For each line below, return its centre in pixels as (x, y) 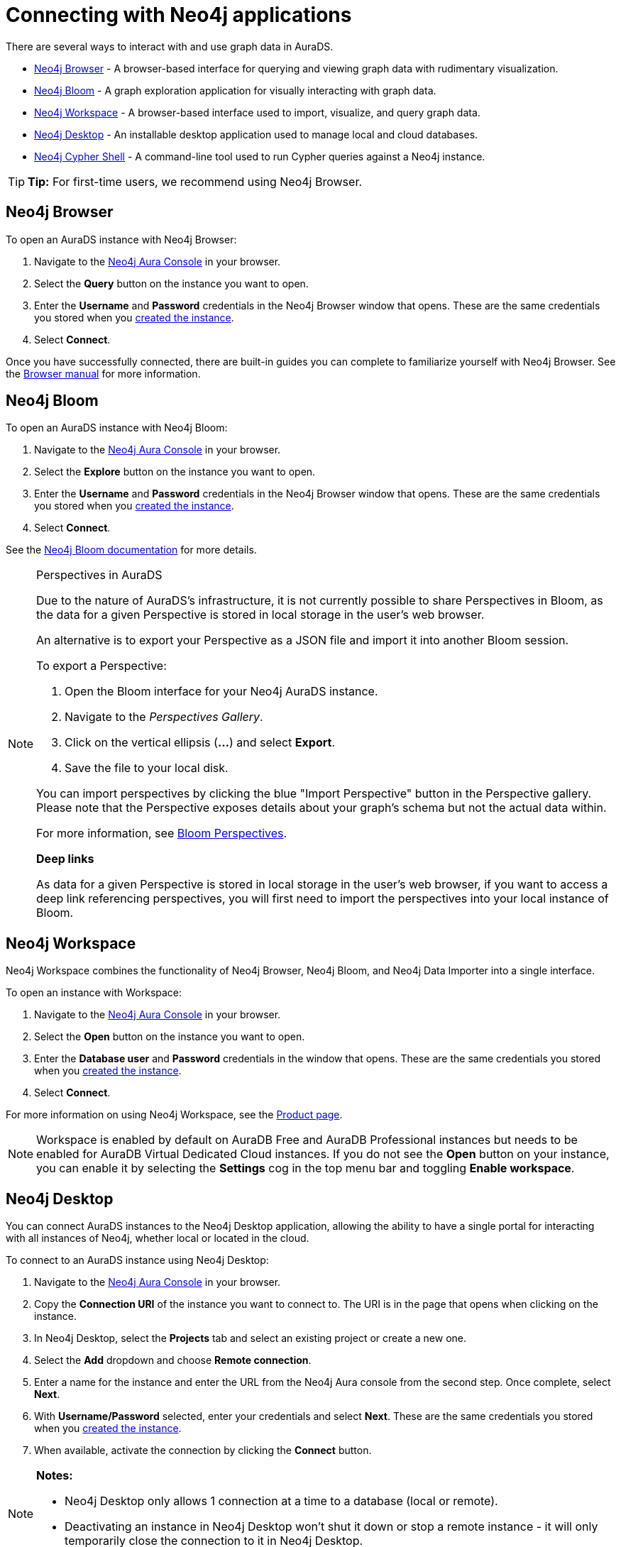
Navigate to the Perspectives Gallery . (164, 717)
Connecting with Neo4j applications (179, 15)
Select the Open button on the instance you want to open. (170, 1037)
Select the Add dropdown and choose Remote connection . (173, 1360)
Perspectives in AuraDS (99, 575)
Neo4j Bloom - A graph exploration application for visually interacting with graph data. (235, 90)
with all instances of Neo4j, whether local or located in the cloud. (158, 1238)
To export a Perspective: (101, 666)
